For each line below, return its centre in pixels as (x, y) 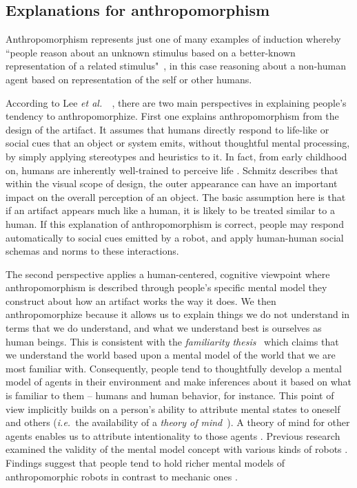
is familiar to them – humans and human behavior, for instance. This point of (170, 395)
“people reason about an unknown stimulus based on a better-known (151, 52)
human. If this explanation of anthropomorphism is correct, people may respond (175, 223)
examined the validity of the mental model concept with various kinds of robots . (177, 449)
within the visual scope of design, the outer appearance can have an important (172, 183)
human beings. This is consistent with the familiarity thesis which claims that (172, 341)
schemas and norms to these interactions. (92, 251)
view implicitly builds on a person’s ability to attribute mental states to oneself (173, 409)
